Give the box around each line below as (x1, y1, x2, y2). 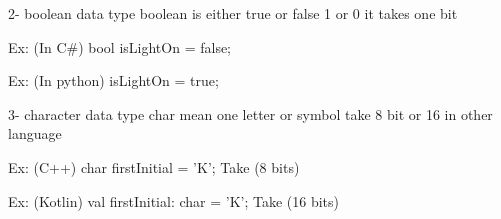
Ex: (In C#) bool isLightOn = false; (8, 36, 232, 57)
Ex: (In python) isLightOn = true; (8, 70, 219, 91)
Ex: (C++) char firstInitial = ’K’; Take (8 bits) (8, 156, 300, 177)
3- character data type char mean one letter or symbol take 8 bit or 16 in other (8, 103, 493, 124)
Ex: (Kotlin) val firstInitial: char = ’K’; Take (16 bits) (8, 190, 340, 211)
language (8, 123, 62, 144)
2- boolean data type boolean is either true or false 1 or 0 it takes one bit (8, 3, 458, 23)
